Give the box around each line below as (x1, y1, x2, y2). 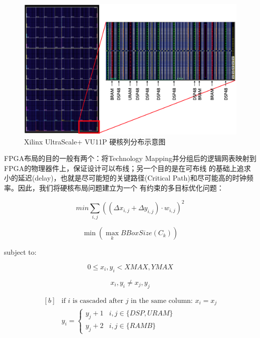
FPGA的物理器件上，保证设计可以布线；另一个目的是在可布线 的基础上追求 (4, 162, 251, 173)
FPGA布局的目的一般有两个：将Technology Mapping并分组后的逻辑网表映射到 (4, 153, 256, 163)
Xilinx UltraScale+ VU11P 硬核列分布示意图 (24, 136, 166, 146)
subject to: (4, 247, 37, 257)
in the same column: (131, 297, 193, 304)
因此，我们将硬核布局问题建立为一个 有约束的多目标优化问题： (18, 183, 224, 193)
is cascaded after (73, 297, 123, 304)
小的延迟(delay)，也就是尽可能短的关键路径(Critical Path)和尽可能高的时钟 (4, 173, 246, 183)
